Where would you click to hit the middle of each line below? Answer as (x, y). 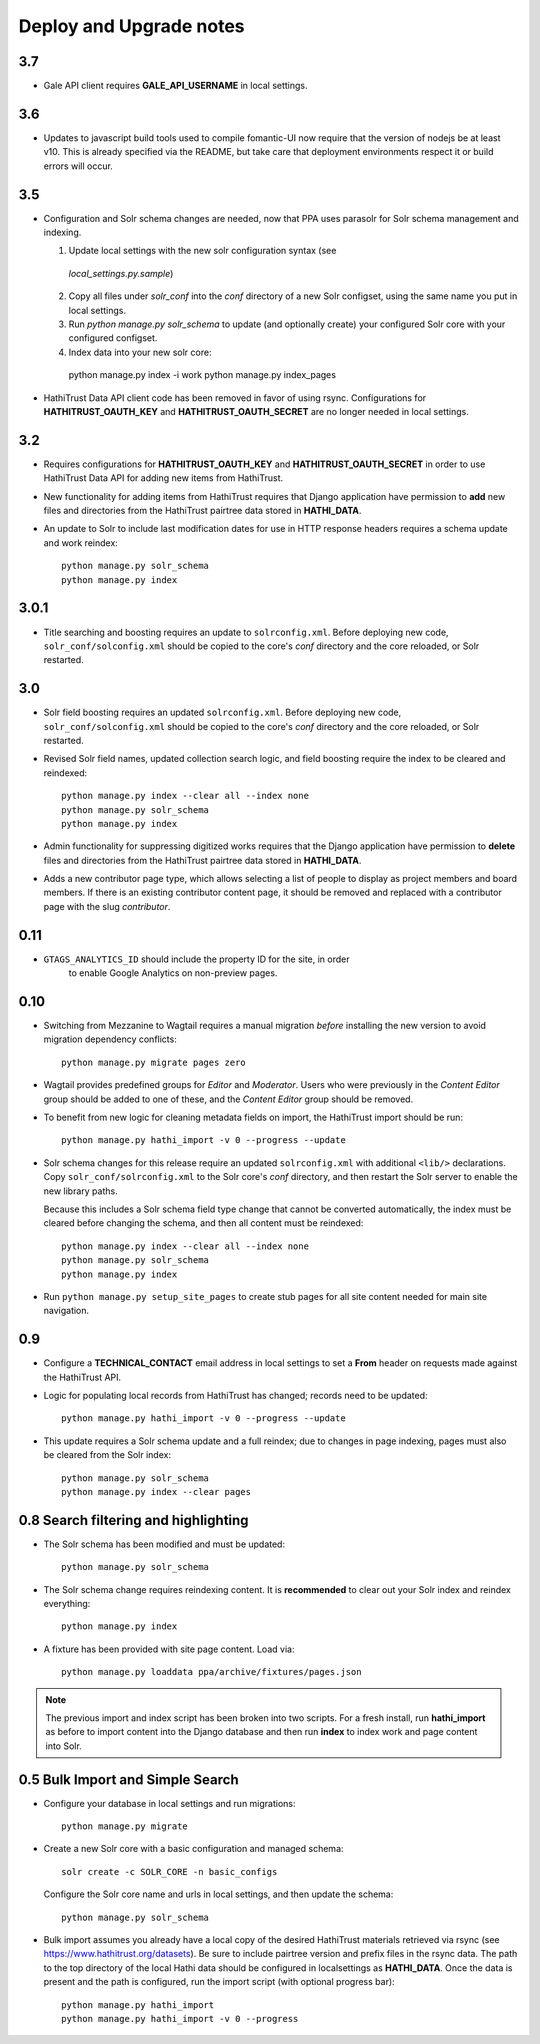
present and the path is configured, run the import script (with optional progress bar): (219, 1982)
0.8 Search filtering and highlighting (133, 1520)
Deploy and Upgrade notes (131, 26)
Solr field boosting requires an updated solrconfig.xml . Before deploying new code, (222, 712)
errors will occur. (78, 166)
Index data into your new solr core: (140, 352)
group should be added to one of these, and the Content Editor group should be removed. (228, 1099)
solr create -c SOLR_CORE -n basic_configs (169, 1871)
